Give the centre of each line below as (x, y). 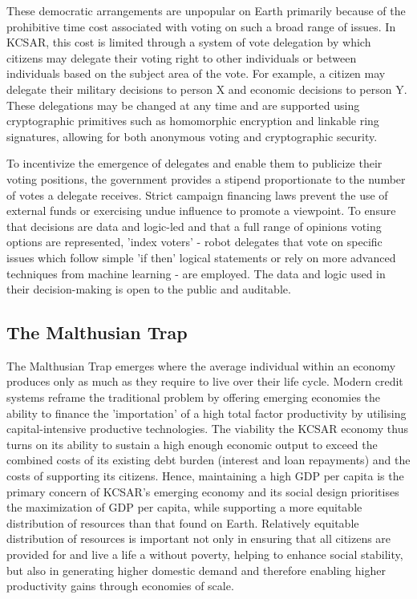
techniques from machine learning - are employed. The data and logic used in (196, 273)
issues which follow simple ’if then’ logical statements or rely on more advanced (201, 257)
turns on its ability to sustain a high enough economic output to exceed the (192, 444)
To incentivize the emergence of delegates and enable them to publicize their (194, 163)
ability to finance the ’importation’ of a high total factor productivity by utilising (206, 413)
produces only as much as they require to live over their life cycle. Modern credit (205, 381)
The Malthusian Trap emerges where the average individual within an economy (201, 365)
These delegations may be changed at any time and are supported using (183, 105)
